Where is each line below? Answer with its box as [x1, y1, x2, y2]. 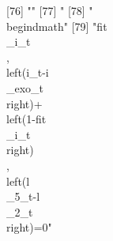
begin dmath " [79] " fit [6, 17, 107, 34]
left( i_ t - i [6, 64, 49, 81]
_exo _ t [6, 79, 44, 96]
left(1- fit [6, 111, 47, 127]
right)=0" [6, 219, 52, 235]
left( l [6, 172, 30, 189]
